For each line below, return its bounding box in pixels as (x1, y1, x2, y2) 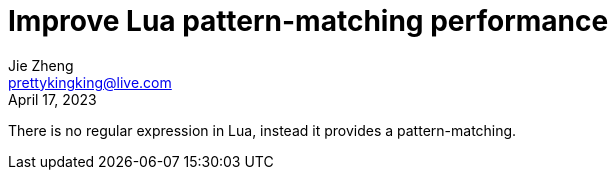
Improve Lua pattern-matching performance (8, 4, 609, 38)
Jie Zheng (8, 56, 74, 74)
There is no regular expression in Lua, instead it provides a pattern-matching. (8, 121, 517, 139)
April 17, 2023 (8, 90, 97, 108)
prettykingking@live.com (8, 73, 172, 91)
